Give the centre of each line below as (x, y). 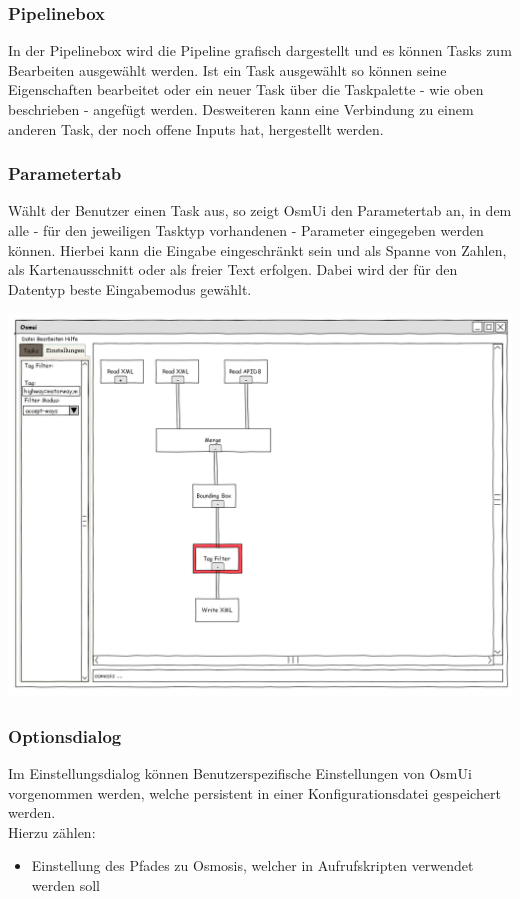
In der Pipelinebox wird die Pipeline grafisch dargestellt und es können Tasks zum (260, 50)
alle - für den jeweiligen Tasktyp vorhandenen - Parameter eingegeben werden (246, 230)
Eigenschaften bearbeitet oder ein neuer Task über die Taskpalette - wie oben (246, 89)
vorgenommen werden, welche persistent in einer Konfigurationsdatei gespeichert (254, 792)
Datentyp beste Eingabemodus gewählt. (130, 288)
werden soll (65, 885)
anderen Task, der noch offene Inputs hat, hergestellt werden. (196, 128)
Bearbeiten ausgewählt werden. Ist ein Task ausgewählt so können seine (227, 69)
